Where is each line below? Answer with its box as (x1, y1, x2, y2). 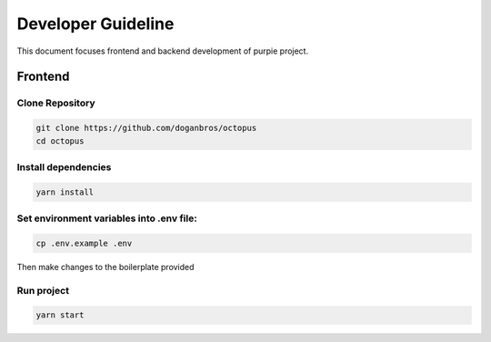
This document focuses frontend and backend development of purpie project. (16, 45, 309, 56)
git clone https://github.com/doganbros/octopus (35, 123, 257, 134)
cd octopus (35, 136, 85, 146)
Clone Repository (16, 96, 95, 109)
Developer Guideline (16, 14, 175, 34)
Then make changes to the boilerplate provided (16, 261, 195, 272)
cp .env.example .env (35, 237, 133, 248)
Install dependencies (16, 160, 112, 173)
